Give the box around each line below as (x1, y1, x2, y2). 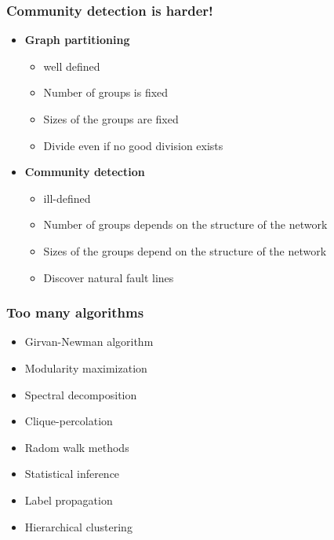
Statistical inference (24, 465, 120, 482)
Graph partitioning (24, 31, 130, 48)
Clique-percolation (24, 413, 113, 429)
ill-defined (43, 189, 91, 206)
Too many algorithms (6, 303, 144, 322)
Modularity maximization (24, 359, 147, 376)
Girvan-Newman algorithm (24, 333, 154, 350)
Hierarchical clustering (24, 518, 133, 534)
